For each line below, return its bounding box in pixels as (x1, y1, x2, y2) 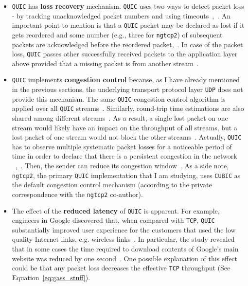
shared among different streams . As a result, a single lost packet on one (12, 113, 228, 123)
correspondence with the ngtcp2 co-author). (12, 189, 143, 199)
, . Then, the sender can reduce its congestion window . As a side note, (15, 161, 229, 171)
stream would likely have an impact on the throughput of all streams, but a (12, 122, 237, 132)
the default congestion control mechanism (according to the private (12, 179, 212, 190)
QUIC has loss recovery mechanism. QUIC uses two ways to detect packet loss (12, 1, 244, 11)
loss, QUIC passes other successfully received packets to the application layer (12, 49, 238, 59)
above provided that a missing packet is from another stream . (12, 58, 199, 68)
